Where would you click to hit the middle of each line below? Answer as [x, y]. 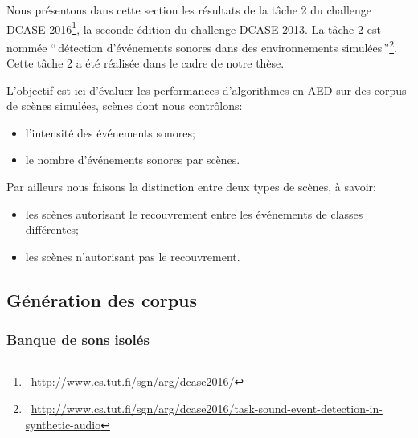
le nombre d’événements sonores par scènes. [133, 160]
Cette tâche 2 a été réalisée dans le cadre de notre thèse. [145, 63]
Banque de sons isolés [78, 340]
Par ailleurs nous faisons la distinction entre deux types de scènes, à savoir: [191, 187]
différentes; [52, 229]
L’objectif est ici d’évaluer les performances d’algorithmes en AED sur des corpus [207, 90]
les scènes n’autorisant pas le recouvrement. [133, 256]
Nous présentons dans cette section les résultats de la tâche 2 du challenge [189, 10]
